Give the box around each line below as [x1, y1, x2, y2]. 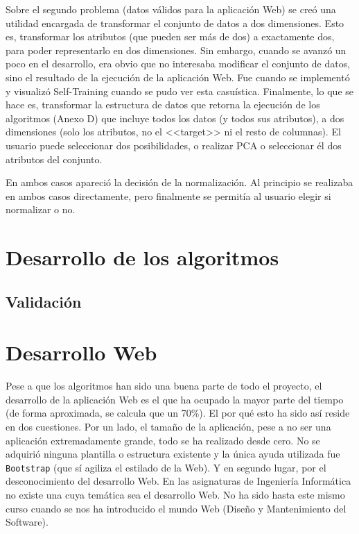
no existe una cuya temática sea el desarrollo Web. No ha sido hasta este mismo [6, 487, 345, 501]
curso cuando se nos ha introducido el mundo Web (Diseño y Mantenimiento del [6, 501, 347, 515]
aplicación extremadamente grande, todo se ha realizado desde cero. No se [6, 433, 320, 447]
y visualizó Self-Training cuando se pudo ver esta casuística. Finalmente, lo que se [6, 83, 353, 98]
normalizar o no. [6, 202, 76, 217]
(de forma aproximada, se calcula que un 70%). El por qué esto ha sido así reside [6, 406, 350, 420]
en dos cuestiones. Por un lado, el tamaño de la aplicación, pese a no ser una [6, 419, 331, 433]
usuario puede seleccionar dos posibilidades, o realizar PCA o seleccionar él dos [6, 137, 342, 152]
